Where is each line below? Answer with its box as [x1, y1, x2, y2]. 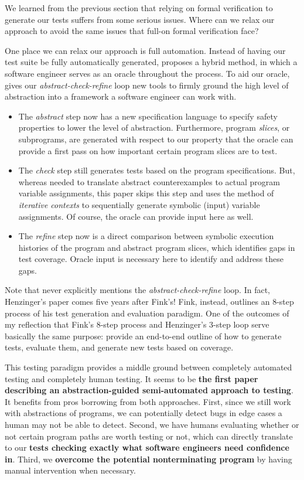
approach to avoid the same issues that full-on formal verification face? [5, 25, 259, 37]
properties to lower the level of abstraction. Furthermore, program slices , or [18, 121, 290, 134]
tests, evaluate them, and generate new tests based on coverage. [5, 341, 234, 353]
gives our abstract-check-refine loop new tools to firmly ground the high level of [5, 79, 289, 91]
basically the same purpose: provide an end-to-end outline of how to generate [5, 329, 282, 342]
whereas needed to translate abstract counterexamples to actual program [18, 175, 280, 188]
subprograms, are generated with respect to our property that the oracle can [18, 132, 293, 145]
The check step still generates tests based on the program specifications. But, [18, 164, 295, 176]
